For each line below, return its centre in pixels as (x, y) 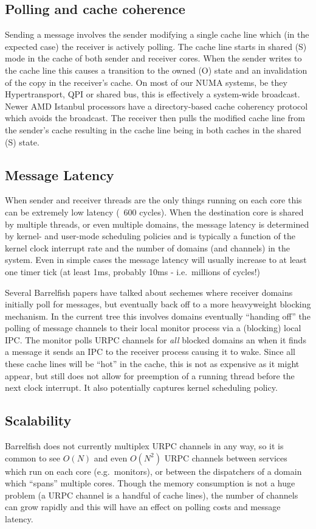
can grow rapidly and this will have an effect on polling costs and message (143, 507)
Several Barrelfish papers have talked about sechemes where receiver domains (149, 292)
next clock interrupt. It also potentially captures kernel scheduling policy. (141, 387)
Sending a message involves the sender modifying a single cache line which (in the (157, 34)
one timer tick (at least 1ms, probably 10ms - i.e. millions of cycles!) (133, 271)
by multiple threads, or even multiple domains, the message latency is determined (157, 224)
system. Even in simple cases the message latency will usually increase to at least (156, 260)
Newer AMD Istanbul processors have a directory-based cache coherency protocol (156, 106)
